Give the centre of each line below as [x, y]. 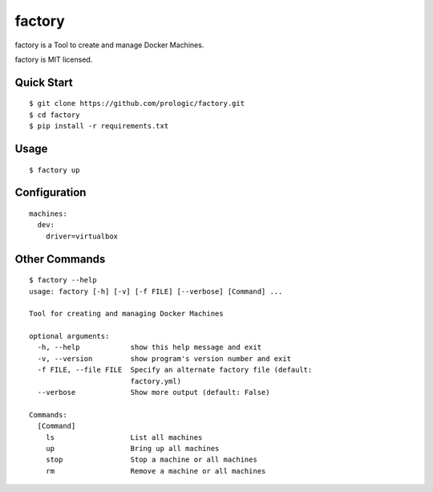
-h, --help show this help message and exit [150, 348]
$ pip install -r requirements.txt [99, 126]
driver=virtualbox [82, 236]
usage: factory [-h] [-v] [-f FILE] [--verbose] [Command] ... [156, 291]
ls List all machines [124, 437]
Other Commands [60, 259]
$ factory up [55, 170]
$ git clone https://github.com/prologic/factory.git [137, 104]
